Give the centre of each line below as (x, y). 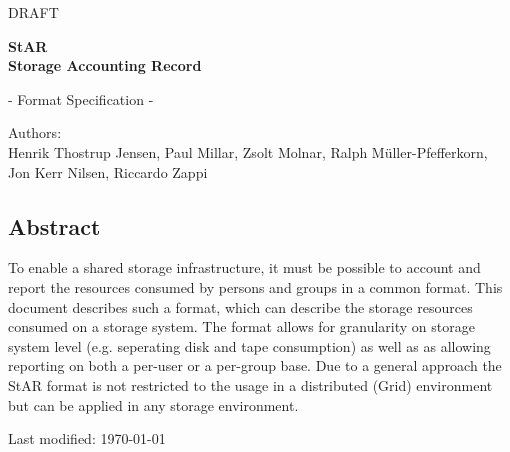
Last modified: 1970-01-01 (87, 438)
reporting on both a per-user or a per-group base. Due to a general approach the (255, 365)
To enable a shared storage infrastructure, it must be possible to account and (244, 267)
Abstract (54, 225)
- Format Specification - (81, 98)
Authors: (35, 132)
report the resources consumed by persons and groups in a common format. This (255, 286)
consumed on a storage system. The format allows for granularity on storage (241, 326)
